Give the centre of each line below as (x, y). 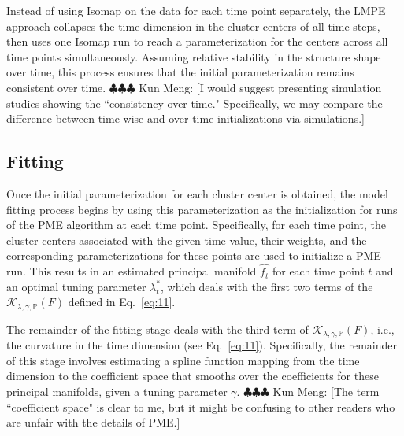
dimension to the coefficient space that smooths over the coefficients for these (193, 376)
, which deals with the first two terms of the (267, 286)
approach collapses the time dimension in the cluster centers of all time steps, (193, 26)
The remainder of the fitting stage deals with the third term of (158, 329)
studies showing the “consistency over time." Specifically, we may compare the (195, 103)
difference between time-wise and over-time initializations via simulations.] (185, 118)
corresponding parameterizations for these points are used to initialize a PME (194, 255)
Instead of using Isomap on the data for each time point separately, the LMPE (196, 10)
